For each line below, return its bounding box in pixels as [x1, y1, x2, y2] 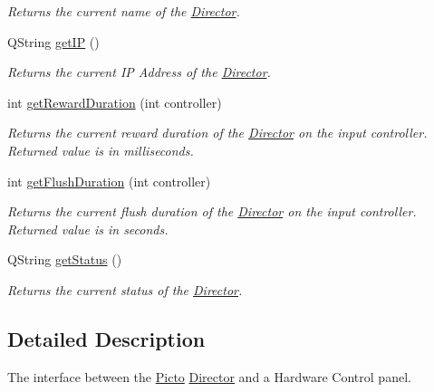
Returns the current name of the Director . [7, 2, 240, 20]
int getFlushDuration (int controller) [7, 171, 211, 190]
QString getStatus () [7, 250, 122, 269]
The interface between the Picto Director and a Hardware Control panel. [7, 367, 411, 386]
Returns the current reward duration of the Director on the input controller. [7, 123, 428, 142]
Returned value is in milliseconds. [7, 140, 194, 159]
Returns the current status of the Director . [7, 280, 243, 299]
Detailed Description [7, 324, 206, 352]
